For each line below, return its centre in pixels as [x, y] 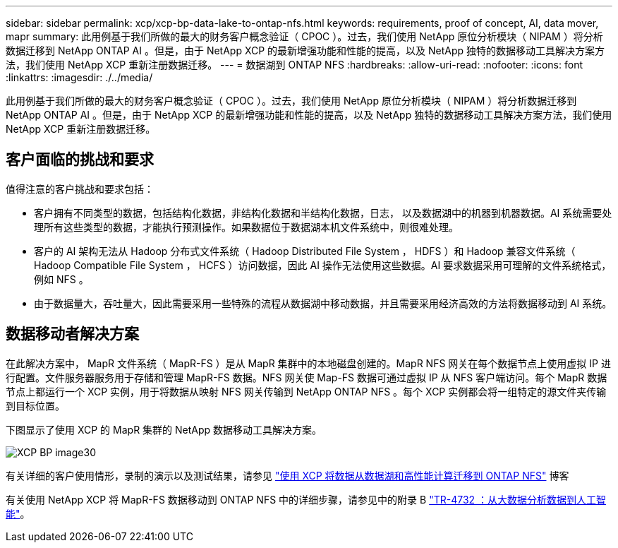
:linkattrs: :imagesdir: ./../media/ [79, 77]
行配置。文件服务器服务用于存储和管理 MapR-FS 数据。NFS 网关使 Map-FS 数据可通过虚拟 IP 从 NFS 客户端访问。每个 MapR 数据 [307, 377]
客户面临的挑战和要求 [80, 160]
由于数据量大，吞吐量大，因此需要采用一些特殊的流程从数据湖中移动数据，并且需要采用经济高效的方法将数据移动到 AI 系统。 [323, 303]
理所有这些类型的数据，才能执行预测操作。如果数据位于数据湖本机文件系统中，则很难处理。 [246, 227]
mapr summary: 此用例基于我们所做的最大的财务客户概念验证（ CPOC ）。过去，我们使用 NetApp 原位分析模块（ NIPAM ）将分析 [304, 36]
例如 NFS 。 [61, 279]
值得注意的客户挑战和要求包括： [80, 189]
